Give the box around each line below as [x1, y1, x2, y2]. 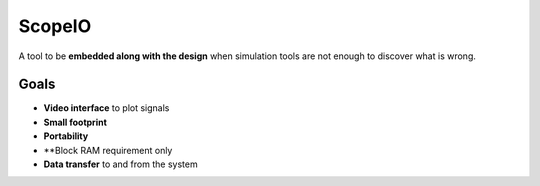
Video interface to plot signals [43, 102, 170, 114]
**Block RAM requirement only [43, 144, 173, 156]
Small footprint [43, 116, 107, 128]
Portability [43, 130, 89, 142]
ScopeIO [18, 15, 92, 37]
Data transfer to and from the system [43, 158, 199, 170]
